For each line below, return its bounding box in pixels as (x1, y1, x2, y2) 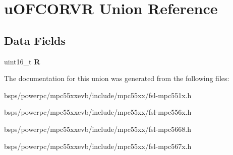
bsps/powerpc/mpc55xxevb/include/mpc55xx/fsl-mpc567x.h (4, 140, 192, 151)
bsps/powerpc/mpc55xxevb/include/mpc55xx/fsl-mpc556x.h (4, 107, 192, 117)
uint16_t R (4, 56, 40, 66)
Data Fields (4, 32, 66, 48)
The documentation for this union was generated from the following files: (4, 73, 229, 84)
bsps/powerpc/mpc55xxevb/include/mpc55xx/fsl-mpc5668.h (4, 123, 191, 134)
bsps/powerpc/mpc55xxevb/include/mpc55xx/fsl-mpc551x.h (4, 90, 192, 100)
